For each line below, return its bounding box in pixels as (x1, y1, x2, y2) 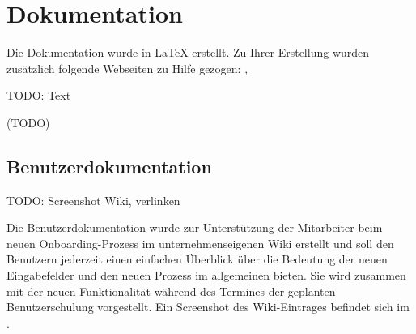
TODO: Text (6, 87, 71, 104)
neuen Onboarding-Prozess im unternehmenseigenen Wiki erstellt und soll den (6, 234, 394, 251)
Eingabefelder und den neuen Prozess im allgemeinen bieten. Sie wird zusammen (6, 267, 406, 284)
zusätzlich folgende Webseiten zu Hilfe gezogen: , (6, 59, 248, 76)
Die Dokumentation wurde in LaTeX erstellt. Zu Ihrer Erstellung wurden (6, 44, 370, 61)
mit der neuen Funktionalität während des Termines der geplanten (6, 282, 336, 299)
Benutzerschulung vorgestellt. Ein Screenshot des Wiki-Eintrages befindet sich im (6, 298, 410, 315)
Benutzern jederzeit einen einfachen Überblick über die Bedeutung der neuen (6, 250, 388, 268)
